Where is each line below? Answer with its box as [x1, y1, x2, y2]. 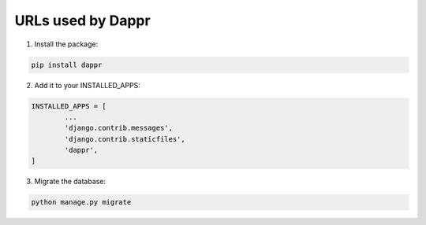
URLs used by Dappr [14, 12, 151, 29]
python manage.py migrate [31, 197, 132, 207]
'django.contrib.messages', [64, 124, 174, 133]
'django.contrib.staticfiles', [64, 135, 185, 143]
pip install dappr [31, 60, 103, 69]
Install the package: [34, 39, 99, 49]
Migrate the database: [34, 177, 106, 186]
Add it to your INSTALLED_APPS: [34, 80, 141, 90]
